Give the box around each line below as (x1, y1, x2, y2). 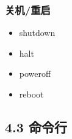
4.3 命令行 (5, 117, 67, 136)
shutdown (19, 26, 56, 39)
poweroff (19, 67, 51, 80)
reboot (19, 88, 44, 100)
